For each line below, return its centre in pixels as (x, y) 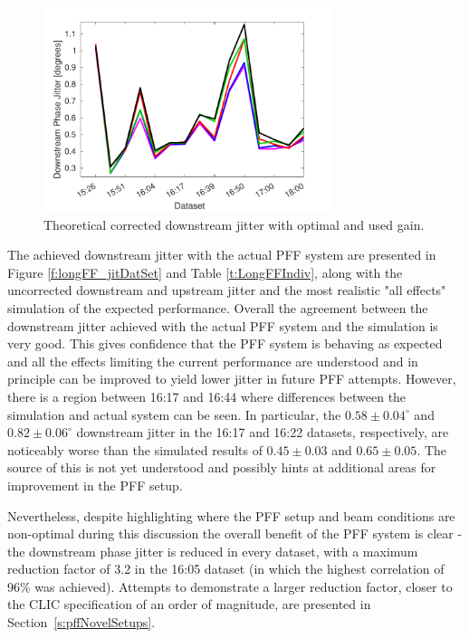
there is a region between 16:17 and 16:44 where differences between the (207, 396)
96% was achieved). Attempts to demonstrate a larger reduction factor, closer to (230, 586)
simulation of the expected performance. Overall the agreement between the (218, 307)
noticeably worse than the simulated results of (135, 449)
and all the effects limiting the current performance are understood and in (213, 361)
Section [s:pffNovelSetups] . (81, 622)
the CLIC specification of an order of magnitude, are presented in (189, 604)
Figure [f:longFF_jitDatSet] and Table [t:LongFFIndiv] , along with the (205, 272)
